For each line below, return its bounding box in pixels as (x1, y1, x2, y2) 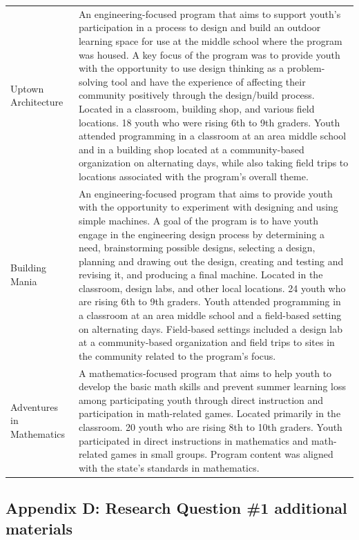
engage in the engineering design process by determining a (78, 226, 325, 241)
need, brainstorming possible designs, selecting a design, (78, 240, 316, 255)
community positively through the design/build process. (78, 88, 315, 102)
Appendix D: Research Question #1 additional (6, 497, 347, 519)
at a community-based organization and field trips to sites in (78, 335, 335, 349)
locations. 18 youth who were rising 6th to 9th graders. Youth (78, 115, 340, 129)
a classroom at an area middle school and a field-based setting (78, 308, 342, 322)
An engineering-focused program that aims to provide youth (78, 186, 333, 200)
